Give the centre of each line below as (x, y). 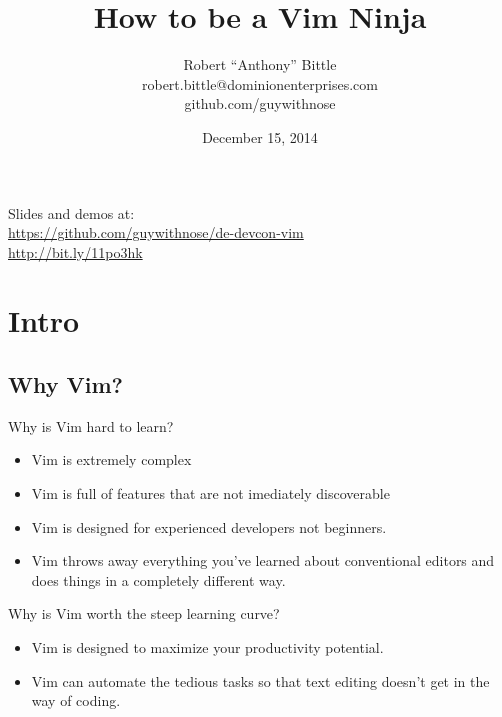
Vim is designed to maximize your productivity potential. (207, 647)
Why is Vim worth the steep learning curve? (144, 613)
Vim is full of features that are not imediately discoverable (210, 493)
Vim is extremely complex (111, 459)
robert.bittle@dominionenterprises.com (259, 83)
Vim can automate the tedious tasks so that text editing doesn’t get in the (260, 680)
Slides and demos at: (71, 212)
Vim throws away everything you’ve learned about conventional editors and (263, 560)
